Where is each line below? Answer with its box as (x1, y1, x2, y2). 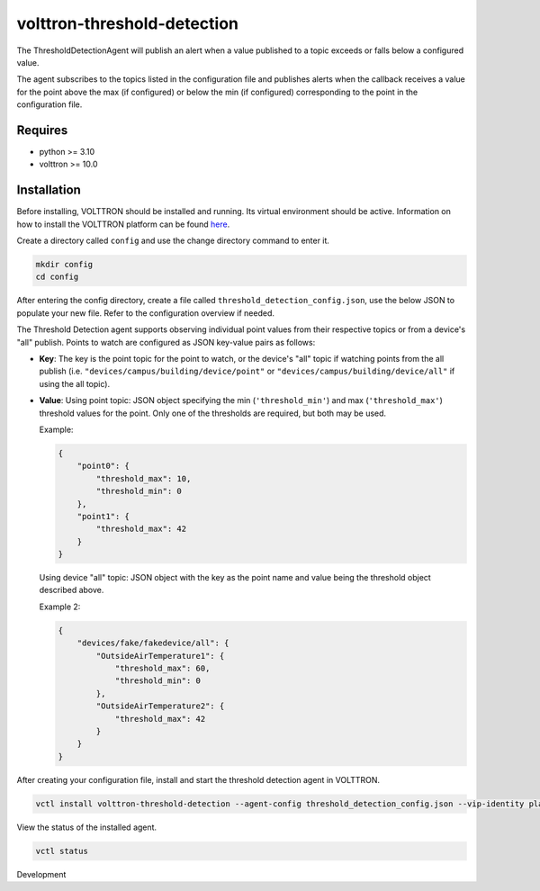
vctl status (35, 846, 89, 856)
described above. (39, 585, 104, 596)
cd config (35, 272, 79, 283)
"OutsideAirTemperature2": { (95, 701, 225, 711)
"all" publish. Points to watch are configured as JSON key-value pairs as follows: (16, 337, 316, 347)
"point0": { (76, 461, 130, 472)
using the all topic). (39, 378, 111, 389)
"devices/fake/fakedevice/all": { (76, 638, 229, 648)
